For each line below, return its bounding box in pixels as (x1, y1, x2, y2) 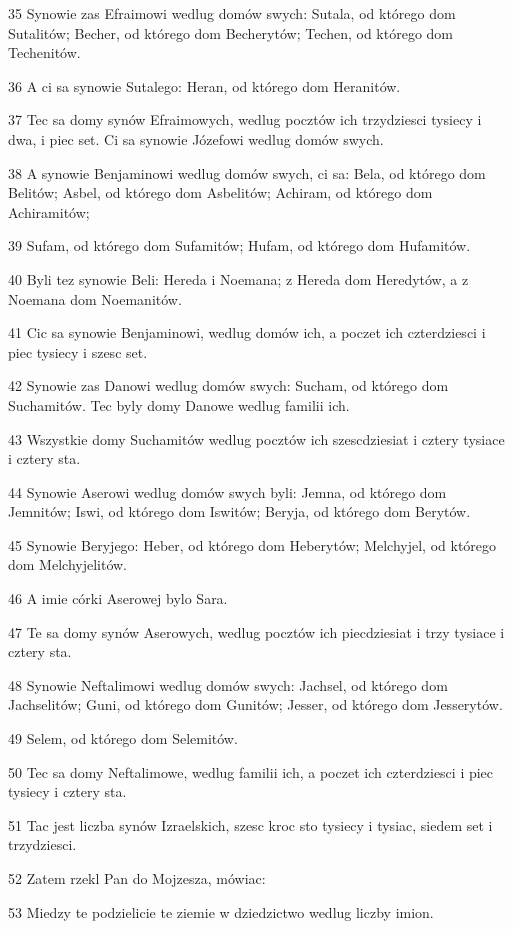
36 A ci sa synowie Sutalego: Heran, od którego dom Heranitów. (8, 75, 401, 96)
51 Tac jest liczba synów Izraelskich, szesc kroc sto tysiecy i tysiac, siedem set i (8, 814, 493, 835)
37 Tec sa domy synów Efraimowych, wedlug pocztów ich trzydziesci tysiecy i (8, 109, 482, 130)
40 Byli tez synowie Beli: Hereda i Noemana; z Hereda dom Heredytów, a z (8, 268, 469, 289)
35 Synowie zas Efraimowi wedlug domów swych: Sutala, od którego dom (8, 3, 456, 23)
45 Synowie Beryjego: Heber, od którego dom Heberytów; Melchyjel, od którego (8, 534, 497, 555)
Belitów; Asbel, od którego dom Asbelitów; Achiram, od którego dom (8, 182, 433, 203)
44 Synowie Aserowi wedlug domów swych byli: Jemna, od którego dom (8, 481, 447, 502)
